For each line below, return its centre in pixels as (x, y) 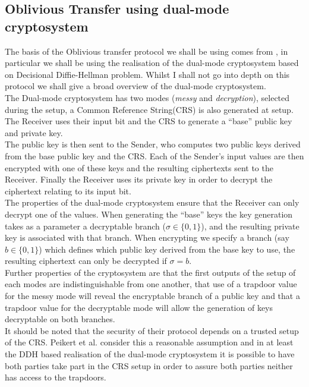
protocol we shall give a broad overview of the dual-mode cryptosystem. (135, 86)
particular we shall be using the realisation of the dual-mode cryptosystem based (152, 63)
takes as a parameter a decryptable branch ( (85, 226)
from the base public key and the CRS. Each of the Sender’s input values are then (154, 155)
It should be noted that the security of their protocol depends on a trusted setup (152, 330)
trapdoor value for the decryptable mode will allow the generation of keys (139, 307)
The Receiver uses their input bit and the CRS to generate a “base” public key (149, 121)
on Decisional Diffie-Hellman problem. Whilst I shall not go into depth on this (147, 74)
